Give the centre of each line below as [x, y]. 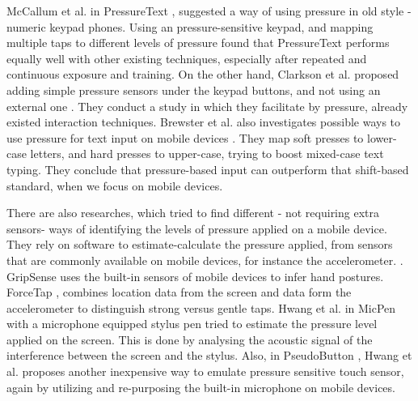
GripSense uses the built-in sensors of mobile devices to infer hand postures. [195, 276]
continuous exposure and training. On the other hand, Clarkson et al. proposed [203, 74]
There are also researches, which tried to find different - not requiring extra [193, 213]
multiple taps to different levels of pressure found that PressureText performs [198, 43]
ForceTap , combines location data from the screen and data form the [179, 292]
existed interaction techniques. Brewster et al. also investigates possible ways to [204, 122]
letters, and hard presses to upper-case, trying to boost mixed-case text [207, 154]
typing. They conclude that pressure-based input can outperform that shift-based [208, 169]
